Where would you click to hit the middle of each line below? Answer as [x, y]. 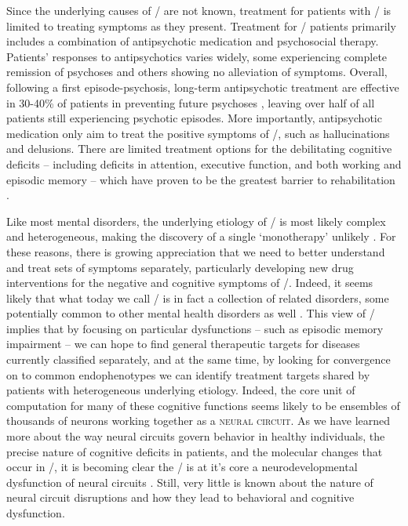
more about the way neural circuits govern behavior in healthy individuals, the [196, 436]
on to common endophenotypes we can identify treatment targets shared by [188, 374]
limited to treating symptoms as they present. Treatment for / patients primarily [201, 25]
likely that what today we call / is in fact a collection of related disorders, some [198, 297]
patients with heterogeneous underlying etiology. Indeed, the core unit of [181, 390]
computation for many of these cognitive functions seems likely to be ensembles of [203, 405]
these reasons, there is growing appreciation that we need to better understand [196, 251]
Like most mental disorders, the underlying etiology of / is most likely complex [196, 221]
